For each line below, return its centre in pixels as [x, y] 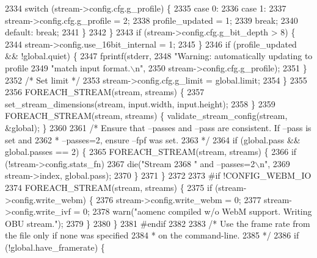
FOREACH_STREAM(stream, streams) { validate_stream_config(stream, [146, 116]
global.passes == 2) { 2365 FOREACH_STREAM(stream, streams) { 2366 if [151, 152]
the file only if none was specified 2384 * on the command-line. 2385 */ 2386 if [152, 235]
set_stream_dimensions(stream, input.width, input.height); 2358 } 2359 [140, 103]
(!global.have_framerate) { [55, 247]
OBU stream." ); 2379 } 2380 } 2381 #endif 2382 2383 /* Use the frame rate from [158, 223]
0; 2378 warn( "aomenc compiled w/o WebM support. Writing [198, 211]
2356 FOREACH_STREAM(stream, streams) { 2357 [105, 92]
